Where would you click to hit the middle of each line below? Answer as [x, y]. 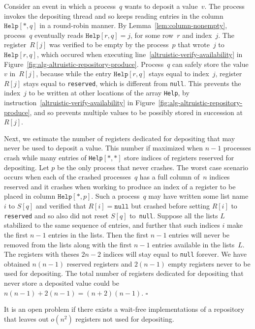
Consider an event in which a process [60, 6]
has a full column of [170, 177]
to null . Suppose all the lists [174, 215]
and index [197, 35]
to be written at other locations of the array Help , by [109, 93]
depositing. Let [27, 167]
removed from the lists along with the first [68, 244]
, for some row [152, 35]
